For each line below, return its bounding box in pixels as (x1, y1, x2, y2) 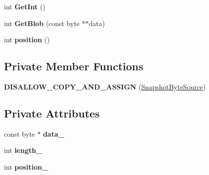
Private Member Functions (4, 58, 144, 74)
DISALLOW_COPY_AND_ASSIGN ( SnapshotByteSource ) (4, 81, 206, 91)
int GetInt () (4, 1, 46, 11)
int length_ (4, 145, 42, 155)
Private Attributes (4, 105, 100, 120)
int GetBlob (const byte (4, 18, 80, 28)
